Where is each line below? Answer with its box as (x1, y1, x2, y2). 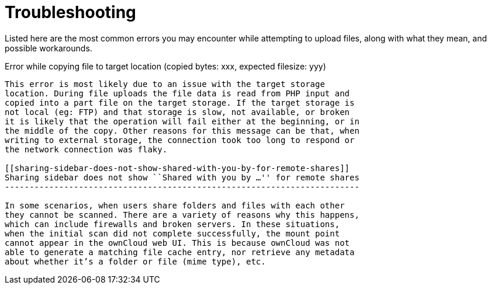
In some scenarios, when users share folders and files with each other (5, 200, 345, 210)
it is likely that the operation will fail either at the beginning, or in (5, 116, 359, 126)
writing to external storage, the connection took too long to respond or (5, 135, 355, 145)
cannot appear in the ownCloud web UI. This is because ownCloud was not (5, 238, 350, 248)
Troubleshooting (5, 2, 136, 22)
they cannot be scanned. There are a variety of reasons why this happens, (5, 210, 359, 220)
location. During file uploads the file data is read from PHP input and (5, 88, 350, 98)
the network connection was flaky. (5, 144, 168, 154)
